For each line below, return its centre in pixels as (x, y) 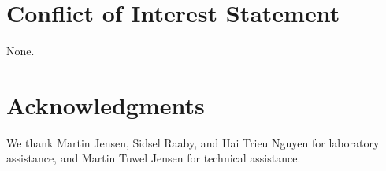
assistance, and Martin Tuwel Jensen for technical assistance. (154, 158)
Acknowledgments (106, 104)
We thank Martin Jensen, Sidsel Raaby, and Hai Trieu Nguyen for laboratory (193, 142)
